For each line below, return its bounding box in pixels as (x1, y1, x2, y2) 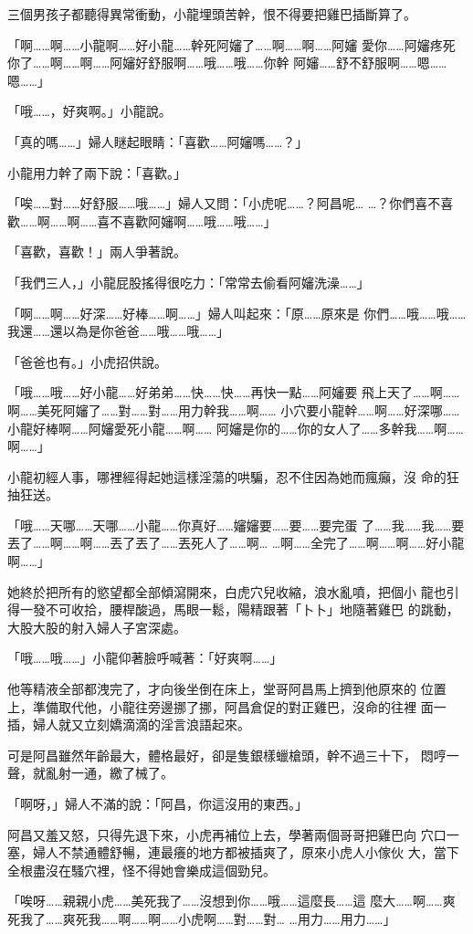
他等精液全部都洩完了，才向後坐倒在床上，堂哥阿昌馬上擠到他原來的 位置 (7, 679, 447, 698)
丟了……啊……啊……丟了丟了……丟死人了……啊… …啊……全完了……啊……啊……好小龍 (7, 533, 465, 552)
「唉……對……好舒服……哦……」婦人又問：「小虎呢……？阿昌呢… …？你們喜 (7, 194, 428, 213)
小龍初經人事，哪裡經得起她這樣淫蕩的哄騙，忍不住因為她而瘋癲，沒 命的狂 (7, 467, 459, 486)
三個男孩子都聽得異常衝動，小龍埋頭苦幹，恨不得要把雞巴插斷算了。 (7, 5, 416, 23)
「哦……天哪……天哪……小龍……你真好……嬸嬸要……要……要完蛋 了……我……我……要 (7, 515, 465, 534)
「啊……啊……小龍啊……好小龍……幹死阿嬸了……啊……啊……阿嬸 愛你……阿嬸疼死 (7, 35, 456, 54)
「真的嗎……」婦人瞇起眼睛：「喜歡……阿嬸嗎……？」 (7, 131, 309, 151)
